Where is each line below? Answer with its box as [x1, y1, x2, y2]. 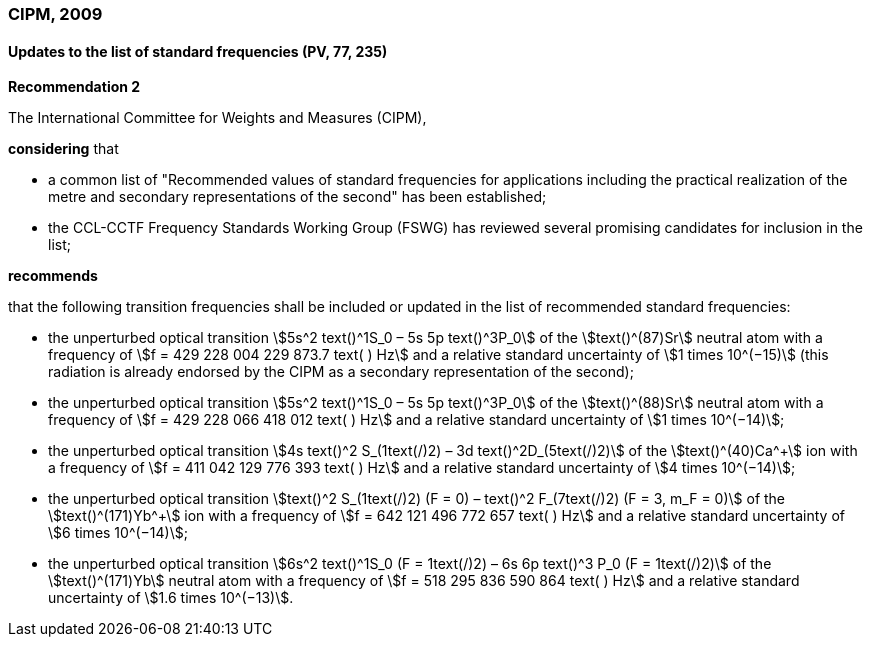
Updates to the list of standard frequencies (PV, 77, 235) [8, 42, 388, 60]
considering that [8, 140, 119, 158]
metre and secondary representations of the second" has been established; [48, 188, 547, 206]
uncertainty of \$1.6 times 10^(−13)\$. [48, 589, 294, 607]
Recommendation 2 [8, 78, 141, 96]
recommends [8, 267, 98, 285]
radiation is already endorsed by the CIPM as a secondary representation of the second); [48, 363, 634, 381]
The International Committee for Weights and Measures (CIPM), [8, 109, 427, 127]
